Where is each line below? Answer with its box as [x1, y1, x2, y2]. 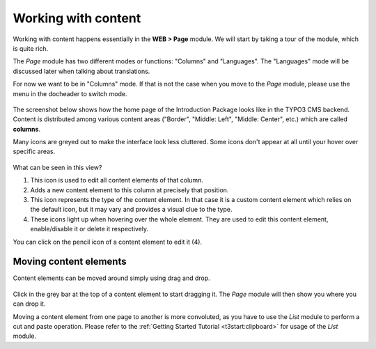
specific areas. [13, 147, 56, 156]
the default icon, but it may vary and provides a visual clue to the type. [30, 205, 233, 214]
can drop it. [13, 300, 46, 308]
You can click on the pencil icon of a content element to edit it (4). [13, 238, 202, 246]
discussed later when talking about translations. [13, 67, 150, 75]
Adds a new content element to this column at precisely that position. [30, 185, 229, 194]
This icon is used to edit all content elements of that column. [30, 176, 203, 185]
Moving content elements [13, 256, 127, 267]
